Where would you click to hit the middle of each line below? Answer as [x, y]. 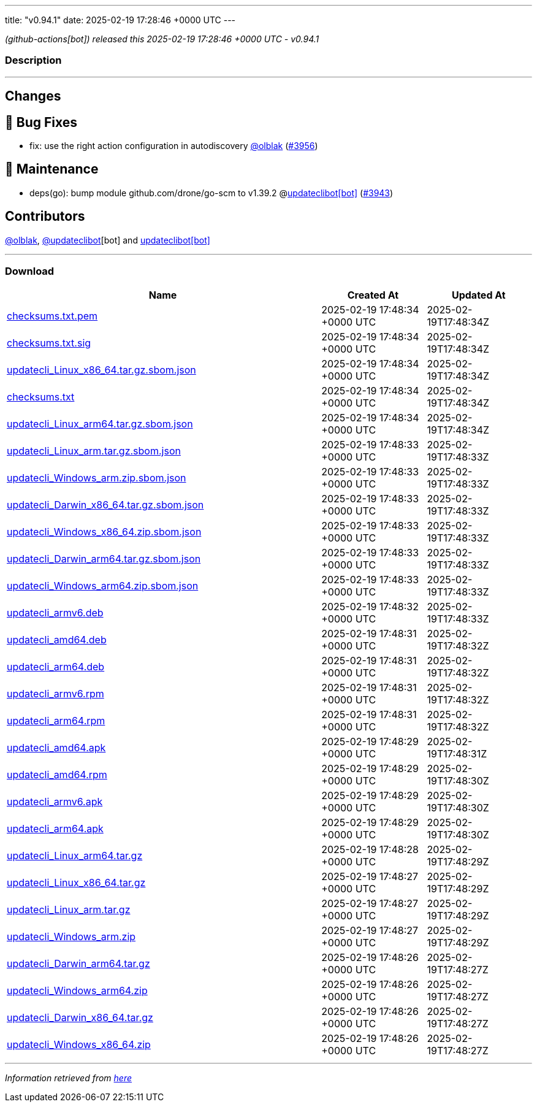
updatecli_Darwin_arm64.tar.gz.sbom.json [104, 559]
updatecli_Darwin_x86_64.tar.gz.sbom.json [105, 505]
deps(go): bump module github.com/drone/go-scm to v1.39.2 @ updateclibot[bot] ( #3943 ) [211, 193]
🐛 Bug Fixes [41, 122]
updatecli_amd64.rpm [57, 775]
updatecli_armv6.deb [55, 613]
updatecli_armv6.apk [55, 802]
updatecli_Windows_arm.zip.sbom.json [97, 478]
